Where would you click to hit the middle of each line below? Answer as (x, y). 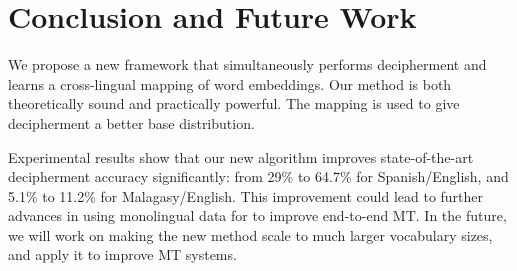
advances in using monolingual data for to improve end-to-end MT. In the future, (257, 215)
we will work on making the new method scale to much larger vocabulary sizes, (250, 234)
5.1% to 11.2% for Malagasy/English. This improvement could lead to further (246, 195)
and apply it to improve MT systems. (122, 254)
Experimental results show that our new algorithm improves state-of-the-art (241, 156)
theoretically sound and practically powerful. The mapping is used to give (234, 103)
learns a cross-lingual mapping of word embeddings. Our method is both (230, 83)
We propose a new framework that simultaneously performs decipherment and (247, 64)
